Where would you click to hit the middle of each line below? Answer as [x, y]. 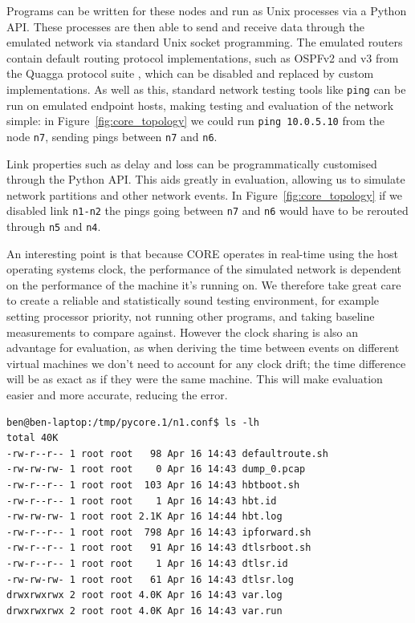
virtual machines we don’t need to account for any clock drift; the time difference [206, 363]
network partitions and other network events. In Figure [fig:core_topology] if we [204, 194]
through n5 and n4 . [54, 226]
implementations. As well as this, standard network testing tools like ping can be [206, 89]
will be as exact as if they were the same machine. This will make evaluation [195, 379]
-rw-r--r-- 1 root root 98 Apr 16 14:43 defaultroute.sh [167, 453]
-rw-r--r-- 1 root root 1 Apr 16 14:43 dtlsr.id [147, 563]
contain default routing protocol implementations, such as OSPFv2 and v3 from [203, 57]
